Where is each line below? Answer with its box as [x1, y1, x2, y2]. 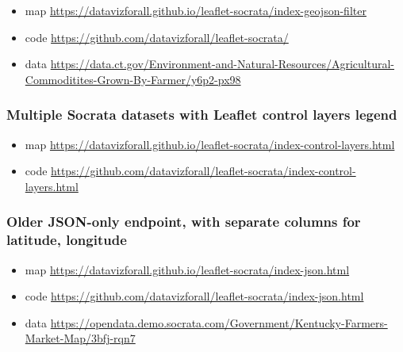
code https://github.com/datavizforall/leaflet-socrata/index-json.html [25, 288, 364, 304]
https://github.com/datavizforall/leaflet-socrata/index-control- [51, 163, 356, 179]
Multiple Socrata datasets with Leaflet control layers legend [6, 105, 397, 124]
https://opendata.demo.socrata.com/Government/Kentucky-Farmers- [50, 314, 388, 331]
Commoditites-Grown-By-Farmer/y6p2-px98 [25, 71, 241, 87]
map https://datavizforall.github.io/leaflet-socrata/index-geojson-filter [25, 2, 367, 18]
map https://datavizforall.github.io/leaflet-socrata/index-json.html [25, 261, 350, 277]
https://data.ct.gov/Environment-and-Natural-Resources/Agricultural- [50, 55, 395, 72]
